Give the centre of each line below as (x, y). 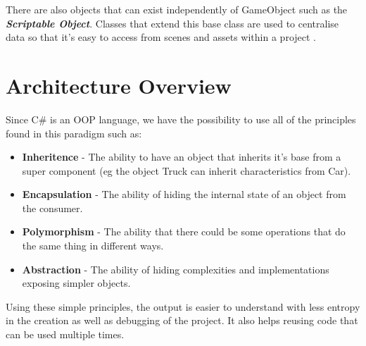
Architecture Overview (119, 85)
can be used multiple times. (65, 334)
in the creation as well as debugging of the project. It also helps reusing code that (182, 320)
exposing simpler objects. (76, 283)
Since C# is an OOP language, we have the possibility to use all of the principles (181, 119)
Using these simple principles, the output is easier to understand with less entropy (183, 306)
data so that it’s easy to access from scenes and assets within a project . (161, 37)
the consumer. (52, 208)
